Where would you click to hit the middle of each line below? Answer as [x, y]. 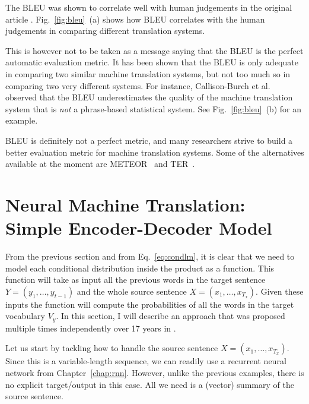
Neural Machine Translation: [125, 204]
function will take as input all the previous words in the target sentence [136, 280]
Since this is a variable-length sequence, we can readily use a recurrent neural [146, 361]
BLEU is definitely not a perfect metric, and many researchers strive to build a [149, 140]
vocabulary [25, 316]
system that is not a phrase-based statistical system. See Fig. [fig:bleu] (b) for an [153, 108]
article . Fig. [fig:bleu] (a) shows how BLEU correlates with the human [135, 19]
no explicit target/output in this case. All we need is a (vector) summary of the [150, 384]
